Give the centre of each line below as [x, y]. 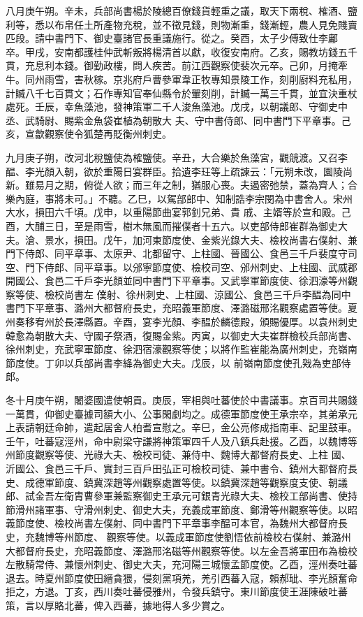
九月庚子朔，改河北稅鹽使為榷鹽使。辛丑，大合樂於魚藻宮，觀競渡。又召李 [177, 157]
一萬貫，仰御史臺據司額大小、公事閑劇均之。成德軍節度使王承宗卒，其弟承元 [181, 413]
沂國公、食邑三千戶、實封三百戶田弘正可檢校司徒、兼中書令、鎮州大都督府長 [181, 468]
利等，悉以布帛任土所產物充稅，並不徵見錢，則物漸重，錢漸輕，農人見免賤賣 [181, 24]
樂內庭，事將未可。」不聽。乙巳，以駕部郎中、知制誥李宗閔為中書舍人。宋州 [179, 198]
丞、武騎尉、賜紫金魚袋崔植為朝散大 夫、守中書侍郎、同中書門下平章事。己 [178, 120]
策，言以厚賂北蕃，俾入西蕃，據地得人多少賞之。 [118, 605]
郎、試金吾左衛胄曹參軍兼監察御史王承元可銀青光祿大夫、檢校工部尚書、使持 [181, 496]
